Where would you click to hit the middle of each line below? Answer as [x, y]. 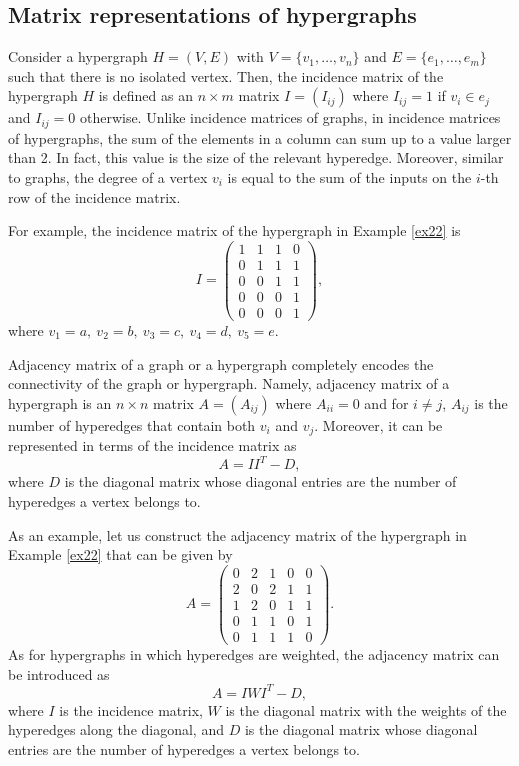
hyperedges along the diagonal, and [116, 729]
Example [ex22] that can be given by [120, 554]
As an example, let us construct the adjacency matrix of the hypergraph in [237, 534]
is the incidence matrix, [131, 709]
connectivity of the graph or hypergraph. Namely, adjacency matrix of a [229, 383]
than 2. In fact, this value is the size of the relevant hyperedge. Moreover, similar [256, 157]
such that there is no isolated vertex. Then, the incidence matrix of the [226, 75]
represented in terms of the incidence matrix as [152, 445]
